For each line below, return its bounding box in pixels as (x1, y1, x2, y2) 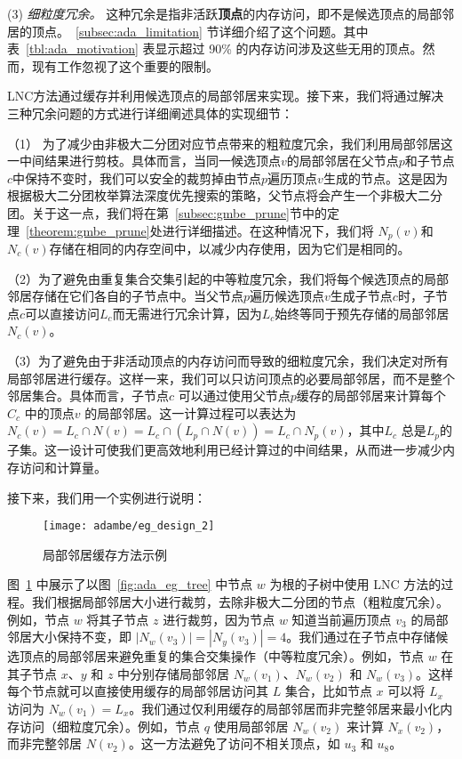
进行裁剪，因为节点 (163, 610, 275, 628)
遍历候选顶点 (250, 287, 325, 305)
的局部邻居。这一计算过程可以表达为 (84, 403, 297, 422)
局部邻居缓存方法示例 (43, 545, 167, 563)
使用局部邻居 (213, 716, 289, 735)
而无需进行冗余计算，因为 (112, 303, 262, 322)
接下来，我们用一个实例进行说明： (7, 488, 206, 506)
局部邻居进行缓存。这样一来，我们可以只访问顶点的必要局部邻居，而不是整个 (7, 368, 455, 387)
